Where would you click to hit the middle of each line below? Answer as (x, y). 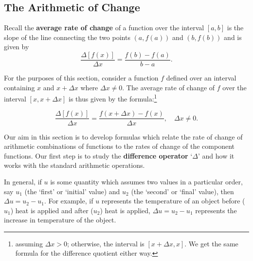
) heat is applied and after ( (52, 210)
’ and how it (216, 155)
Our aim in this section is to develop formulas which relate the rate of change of (123, 136)
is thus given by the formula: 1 (113, 98)
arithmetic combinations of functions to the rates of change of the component (119, 146)
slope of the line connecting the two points (67, 37)
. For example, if (69, 201)
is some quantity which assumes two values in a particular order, (146, 181)
